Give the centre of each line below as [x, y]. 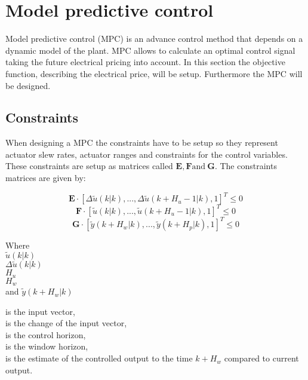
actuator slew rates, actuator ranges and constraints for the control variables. [147, 154]
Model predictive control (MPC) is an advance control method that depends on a [154, 39]
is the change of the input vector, [66, 323]
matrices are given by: [46, 178]
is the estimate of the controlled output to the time [99, 358]
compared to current [261, 358]
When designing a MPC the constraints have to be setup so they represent [142, 142]
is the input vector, [40, 311]
